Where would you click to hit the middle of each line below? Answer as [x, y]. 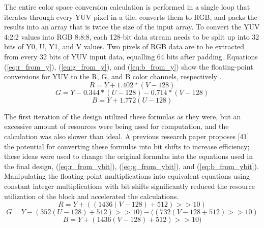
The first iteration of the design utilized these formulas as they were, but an [123, 116]
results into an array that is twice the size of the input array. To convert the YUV [132, 27]
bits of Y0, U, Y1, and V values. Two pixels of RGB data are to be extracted [124, 46]
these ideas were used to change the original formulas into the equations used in [128, 156]
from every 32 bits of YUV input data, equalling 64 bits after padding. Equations [131, 56]
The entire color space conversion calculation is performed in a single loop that [127, 7]
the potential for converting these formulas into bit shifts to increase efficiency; [127, 146]
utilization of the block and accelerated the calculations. [92, 196]
